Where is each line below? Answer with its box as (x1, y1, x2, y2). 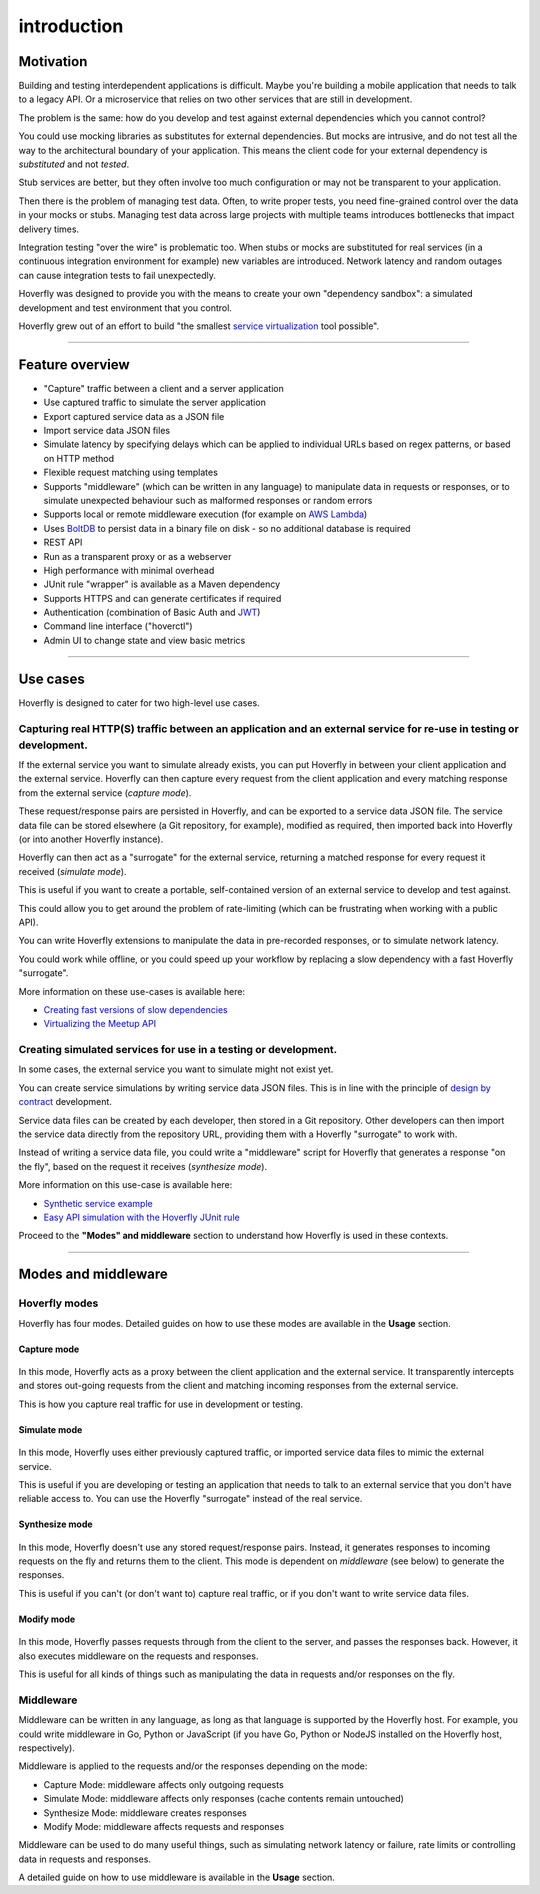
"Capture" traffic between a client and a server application (43, 382, 285, 394)
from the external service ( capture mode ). (18, 786, 192, 799)
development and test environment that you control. (18, 301, 232, 314)
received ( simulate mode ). (18, 865, 127, 877)
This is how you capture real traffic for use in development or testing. (18, 1398, 304, 1410)
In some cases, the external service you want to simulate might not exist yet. (18, 1063, 334, 1075)
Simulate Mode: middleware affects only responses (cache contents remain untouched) (43, 1793, 405, 1805)
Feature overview (18, 356, 130, 373)
